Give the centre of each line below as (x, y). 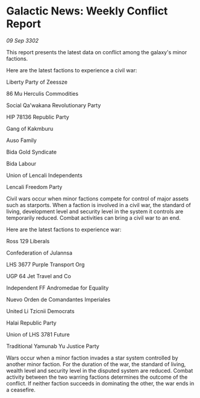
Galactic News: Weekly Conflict (87, 11)
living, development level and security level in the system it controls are (95, 211)
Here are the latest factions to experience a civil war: (72, 70)
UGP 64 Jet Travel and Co (39, 276)
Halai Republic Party (31, 323)
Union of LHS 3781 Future (38, 334)
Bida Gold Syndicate (32, 152)
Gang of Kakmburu (30, 128)
